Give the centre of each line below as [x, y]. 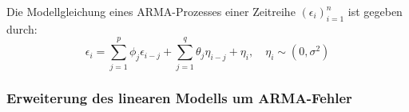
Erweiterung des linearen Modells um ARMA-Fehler [179, 98]
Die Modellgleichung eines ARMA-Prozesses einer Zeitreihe [151, 11]
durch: [22, 28]
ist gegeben [375, 11]
